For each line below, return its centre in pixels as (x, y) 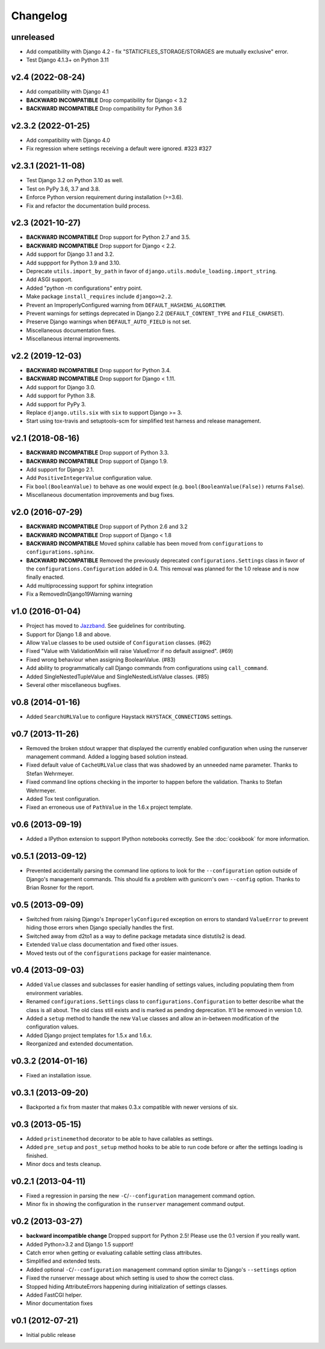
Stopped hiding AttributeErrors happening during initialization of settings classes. (127, 1286)
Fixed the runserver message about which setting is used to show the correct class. (130, 1278)
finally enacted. (45, 577)
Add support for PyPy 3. (56, 404)
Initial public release (51, 1335)
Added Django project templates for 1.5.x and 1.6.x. (89, 1035)
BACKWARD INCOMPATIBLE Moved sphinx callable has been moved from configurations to (145, 543)
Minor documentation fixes (60, 1303)
